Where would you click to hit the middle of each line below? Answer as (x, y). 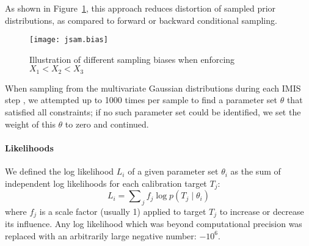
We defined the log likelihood (60, 171)
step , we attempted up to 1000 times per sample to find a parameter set (141, 100)
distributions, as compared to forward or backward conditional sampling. (141, 20)
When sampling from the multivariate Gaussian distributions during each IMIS (153, 88)
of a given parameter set (173, 171)
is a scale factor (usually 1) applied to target (123, 211)
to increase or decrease (262, 211)
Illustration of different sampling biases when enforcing (132, 59)
